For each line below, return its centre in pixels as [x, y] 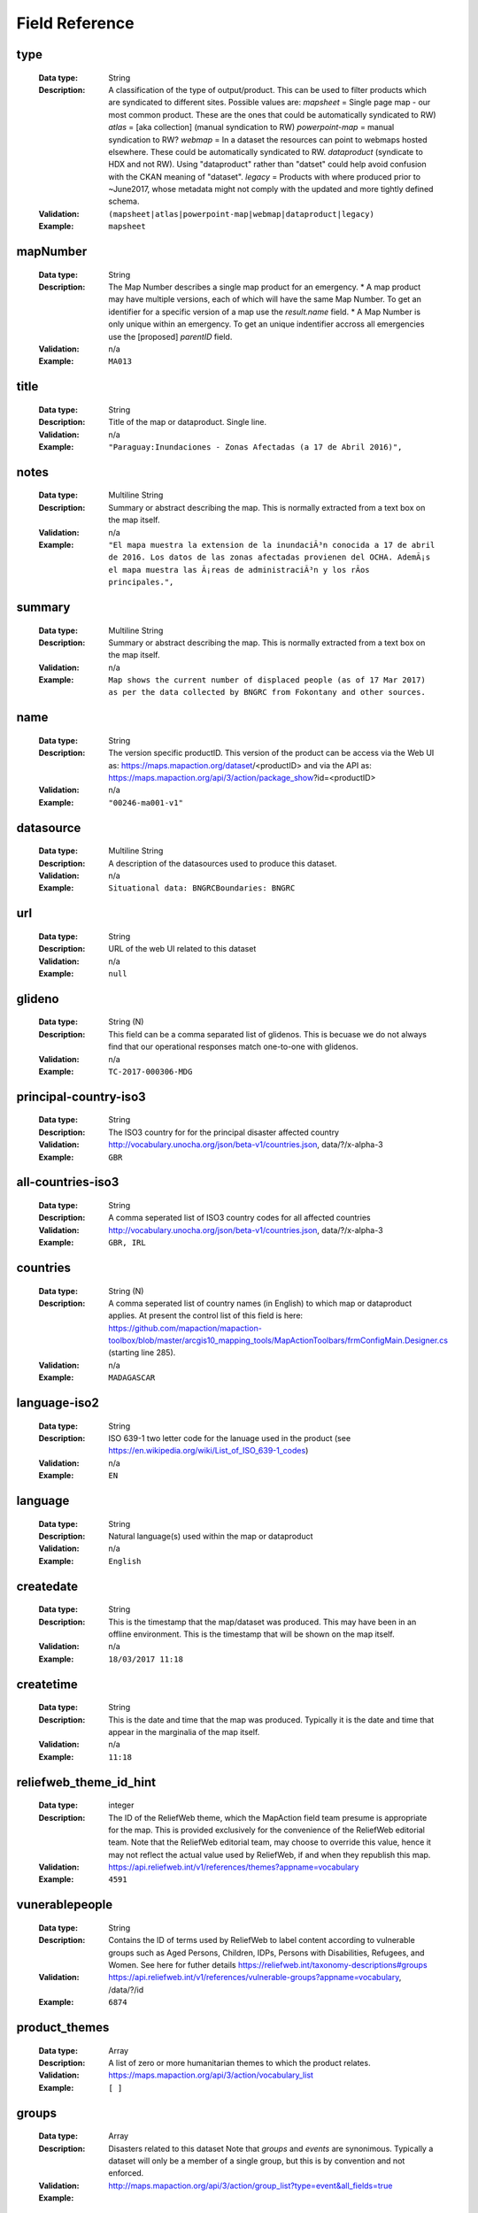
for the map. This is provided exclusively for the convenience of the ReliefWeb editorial [266, 1830]
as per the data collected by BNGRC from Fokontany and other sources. [267, 692]
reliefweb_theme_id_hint [86, 1782]
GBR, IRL [127, 1243]
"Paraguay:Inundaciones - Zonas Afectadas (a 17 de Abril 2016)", [255, 447]
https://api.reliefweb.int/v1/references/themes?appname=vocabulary [234, 1867]
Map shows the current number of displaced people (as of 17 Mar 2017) [267, 680]
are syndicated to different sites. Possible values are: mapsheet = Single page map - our [270, 103]
